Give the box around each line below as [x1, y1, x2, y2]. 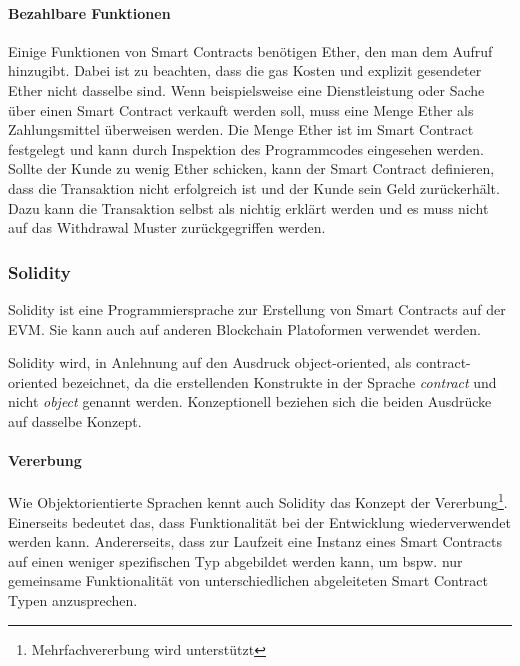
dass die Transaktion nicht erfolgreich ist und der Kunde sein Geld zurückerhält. [8, 177, 500, 198]
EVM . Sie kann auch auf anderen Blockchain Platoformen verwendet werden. [8, 318, 481, 339]
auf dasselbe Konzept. [8, 410, 142, 431]
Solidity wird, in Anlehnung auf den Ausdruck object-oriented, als [8, 352, 412, 373]
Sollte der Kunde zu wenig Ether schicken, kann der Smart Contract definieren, [8, 158, 495, 179]
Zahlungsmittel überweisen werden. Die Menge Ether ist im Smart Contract [8, 119, 474, 140]
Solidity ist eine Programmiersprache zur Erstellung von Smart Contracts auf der [8, 298, 506, 319]
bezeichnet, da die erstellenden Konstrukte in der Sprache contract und [62, 371, 497, 392]
